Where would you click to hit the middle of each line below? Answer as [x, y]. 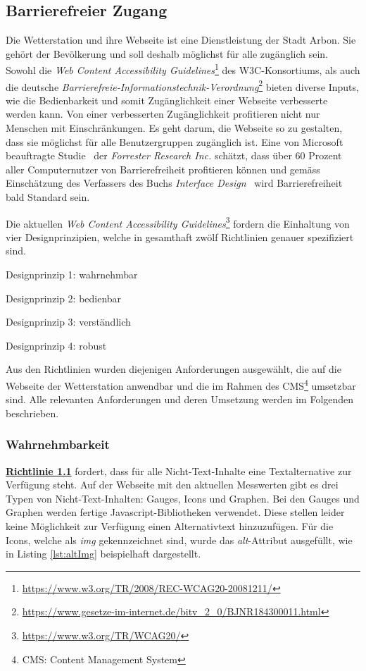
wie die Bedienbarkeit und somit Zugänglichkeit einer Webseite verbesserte [167, 100]
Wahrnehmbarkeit [58, 444]
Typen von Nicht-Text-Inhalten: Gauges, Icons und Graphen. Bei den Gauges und [183, 498]
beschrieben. [32, 413]
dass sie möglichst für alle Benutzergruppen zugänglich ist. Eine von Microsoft [175, 141]
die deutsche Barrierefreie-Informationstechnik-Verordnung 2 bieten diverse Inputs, [182, 85]
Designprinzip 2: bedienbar [64, 298]
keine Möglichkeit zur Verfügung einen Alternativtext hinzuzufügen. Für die [170, 526]
